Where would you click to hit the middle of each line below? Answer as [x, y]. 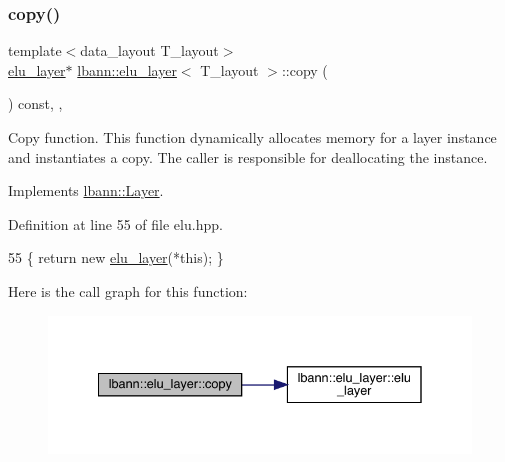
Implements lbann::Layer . [86, 190]
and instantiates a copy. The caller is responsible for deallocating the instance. [248, 156]
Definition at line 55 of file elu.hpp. [115, 223]
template [35, 50]
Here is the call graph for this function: [128, 290]
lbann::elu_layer [127, 69]
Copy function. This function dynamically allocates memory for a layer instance [252, 137]
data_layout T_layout [149, 50]
